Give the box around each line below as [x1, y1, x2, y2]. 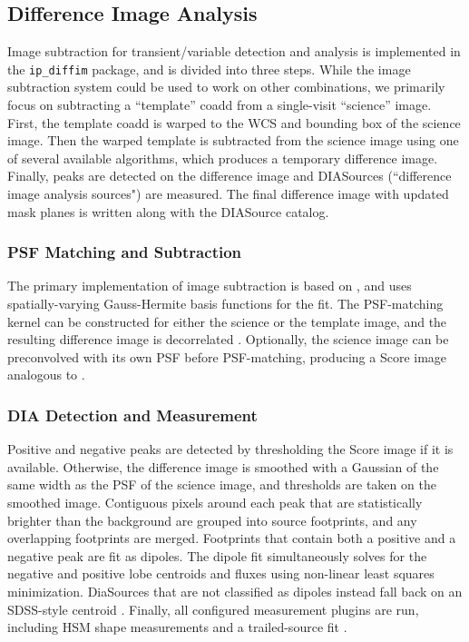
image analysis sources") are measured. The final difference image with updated [7, 184, 449, 203]
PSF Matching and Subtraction [7, 241, 242, 263]
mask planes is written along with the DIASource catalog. [7, 202, 329, 221]
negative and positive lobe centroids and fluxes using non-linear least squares [7, 564, 435, 583]
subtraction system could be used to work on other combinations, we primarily [7, 77, 445, 96]
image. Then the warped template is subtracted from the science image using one [7, 131, 459, 150]
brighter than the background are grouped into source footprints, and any [7, 510, 417, 529]
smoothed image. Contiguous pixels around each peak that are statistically [7, 492, 423, 511]
